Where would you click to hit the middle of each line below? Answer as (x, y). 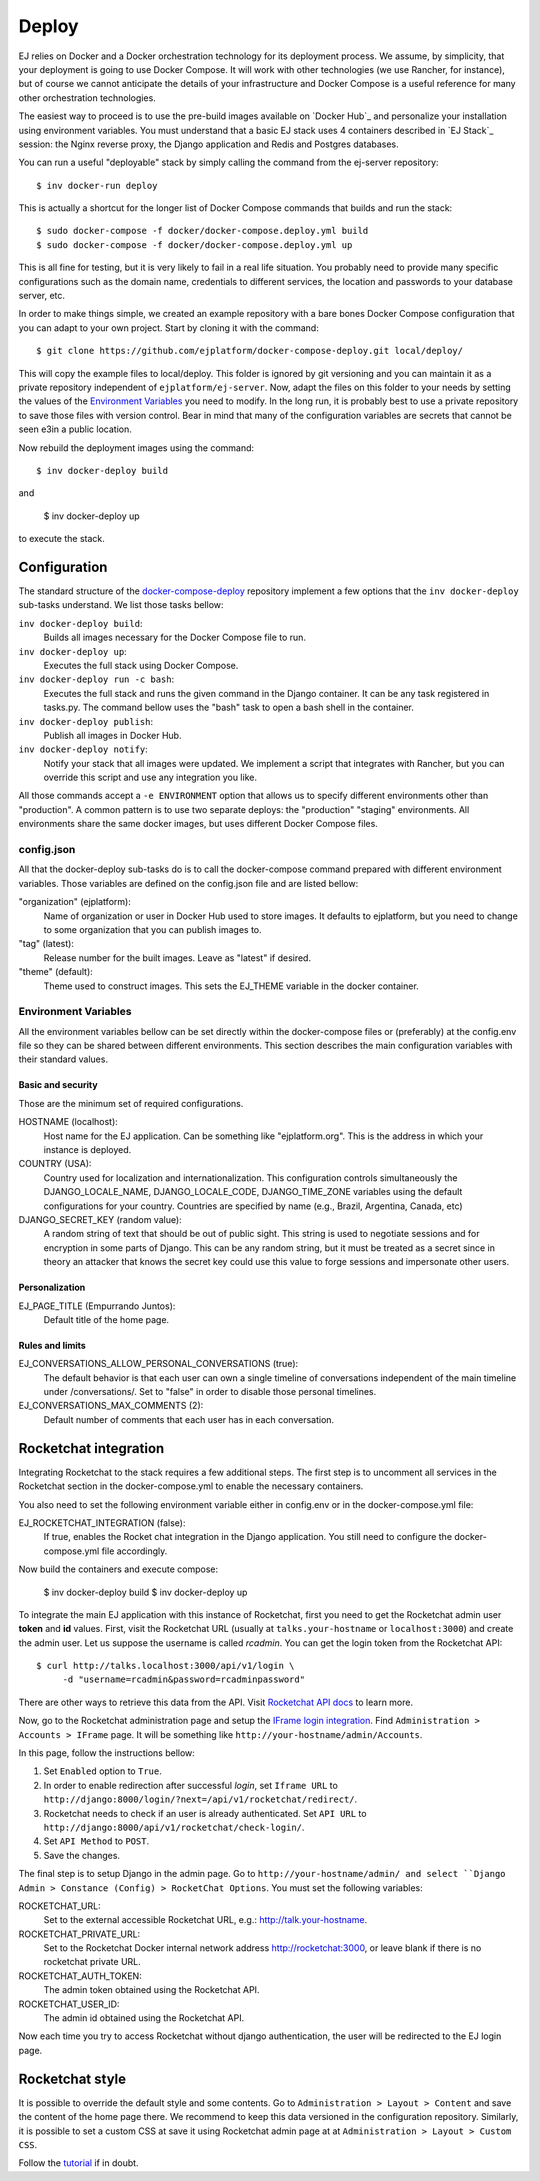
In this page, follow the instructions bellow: (106, 1753)
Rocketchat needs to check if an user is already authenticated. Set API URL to (205, 1813)
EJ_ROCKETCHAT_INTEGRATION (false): (102, 1522)
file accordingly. (134, 1551)
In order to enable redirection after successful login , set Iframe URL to (191, 1785)
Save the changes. (81, 1855)
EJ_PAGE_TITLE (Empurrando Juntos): (97, 1306)
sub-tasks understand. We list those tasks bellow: (121, 605)
